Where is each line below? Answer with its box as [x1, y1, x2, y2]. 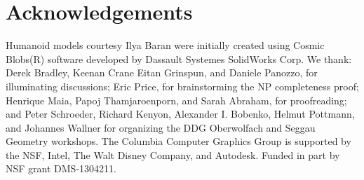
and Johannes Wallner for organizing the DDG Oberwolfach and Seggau [6, 120, 316, 134]
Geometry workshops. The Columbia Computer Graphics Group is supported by [6, 134, 351, 148]
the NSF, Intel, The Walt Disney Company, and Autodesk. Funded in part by [6, 147, 340, 162]
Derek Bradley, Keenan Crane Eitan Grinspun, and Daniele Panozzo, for [6, 65, 318, 80]
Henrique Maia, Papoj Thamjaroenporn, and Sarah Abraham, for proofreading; [6, 92, 347, 107]
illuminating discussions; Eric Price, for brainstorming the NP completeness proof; [6, 78, 359, 93]
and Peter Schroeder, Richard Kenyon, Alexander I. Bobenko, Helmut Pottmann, [6, 106, 355, 121]
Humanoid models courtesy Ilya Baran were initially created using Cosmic [6, 38, 325, 53]
